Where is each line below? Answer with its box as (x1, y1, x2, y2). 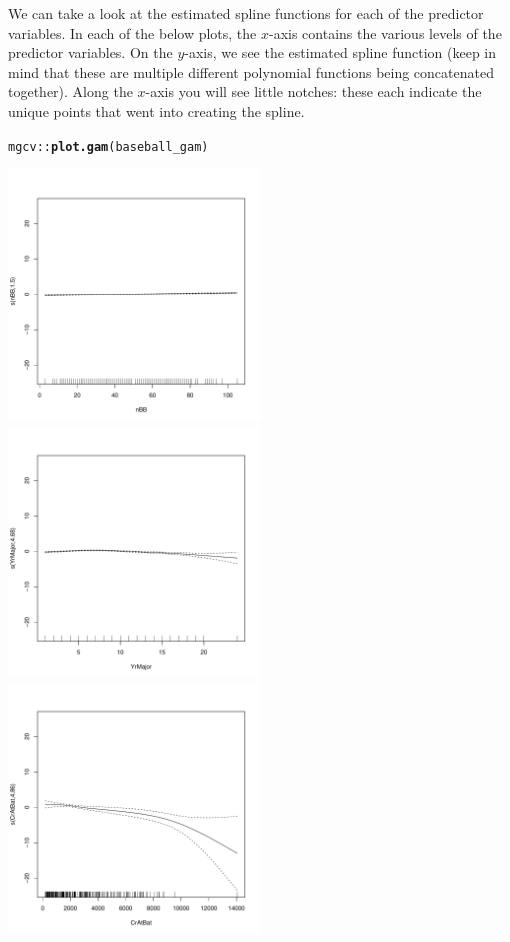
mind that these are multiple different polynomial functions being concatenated (8, 61, 494, 82)
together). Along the (8, 81, 133, 102)
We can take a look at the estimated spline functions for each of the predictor (8, 3, 484, 23)
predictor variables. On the (8, 42, 173, 63)
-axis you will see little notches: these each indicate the (145, 81, 482, 102)
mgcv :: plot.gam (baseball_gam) (8, 139, 209, 154)
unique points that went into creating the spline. (8, 100, 305, 121)
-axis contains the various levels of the (268, 22, 502, 43)
